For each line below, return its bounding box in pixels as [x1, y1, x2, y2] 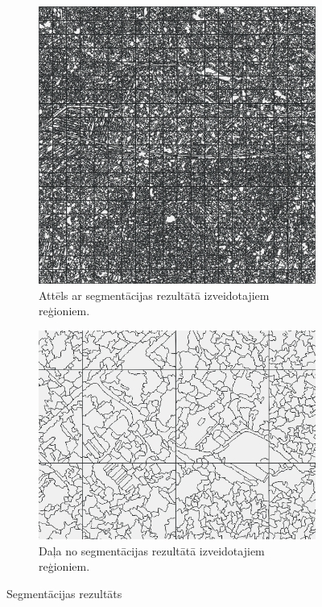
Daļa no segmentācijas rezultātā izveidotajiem [39, 542, 265, 559]
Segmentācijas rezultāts [6, 584, 122, 601]
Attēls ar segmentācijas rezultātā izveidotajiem [39, 286, 270, 303]
